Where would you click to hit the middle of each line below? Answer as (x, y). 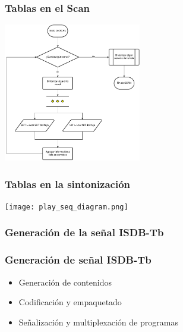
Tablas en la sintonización (68, 184)
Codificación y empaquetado (70, 302)
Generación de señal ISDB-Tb (78, 260)
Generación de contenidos (65, 282)
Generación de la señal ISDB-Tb (84, 232)
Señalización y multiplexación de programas (98, 322)
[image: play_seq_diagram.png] (67, 207)
